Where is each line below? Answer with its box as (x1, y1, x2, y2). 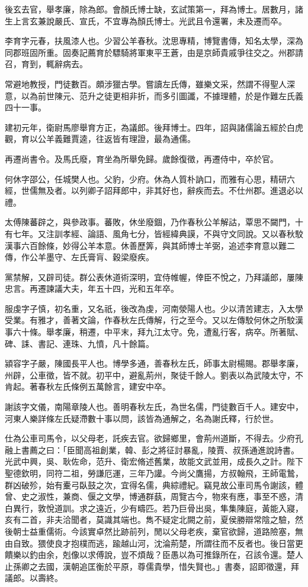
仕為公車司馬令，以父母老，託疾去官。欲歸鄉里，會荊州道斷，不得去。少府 (5, 432, 295, 444)
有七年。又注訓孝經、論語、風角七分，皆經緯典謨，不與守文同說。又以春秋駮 (5, 227, 303, 239)
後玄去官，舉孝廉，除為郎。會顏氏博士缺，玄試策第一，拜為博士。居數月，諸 (5, 3, 303, 15)
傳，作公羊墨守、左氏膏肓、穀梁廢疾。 (5, 251, 154, 263)
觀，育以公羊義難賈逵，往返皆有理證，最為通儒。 (5, 132, 195, 145)
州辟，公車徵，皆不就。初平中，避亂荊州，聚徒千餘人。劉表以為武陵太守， (5, 368, 295, 381)
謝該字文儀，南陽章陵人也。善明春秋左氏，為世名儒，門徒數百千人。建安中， (5, 400, 303, 413)
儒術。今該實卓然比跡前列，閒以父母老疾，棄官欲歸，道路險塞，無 (46, 525, 303, 537)
